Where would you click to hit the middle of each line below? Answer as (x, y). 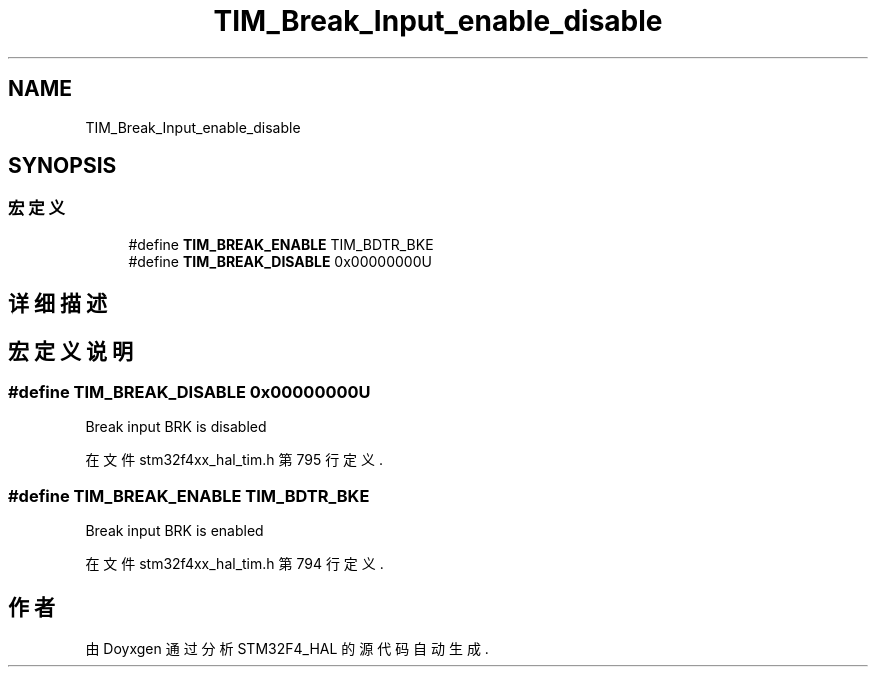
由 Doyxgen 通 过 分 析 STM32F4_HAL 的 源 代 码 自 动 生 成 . (287, 649)
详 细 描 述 (57, 304)
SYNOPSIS (62, 166)
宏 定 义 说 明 (70, 351)
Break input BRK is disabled (176, 427)
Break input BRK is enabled (174, 531)
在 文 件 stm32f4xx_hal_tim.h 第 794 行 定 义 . (234, 564)
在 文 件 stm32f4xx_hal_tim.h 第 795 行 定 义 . (234, 460)
